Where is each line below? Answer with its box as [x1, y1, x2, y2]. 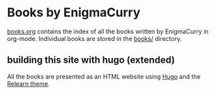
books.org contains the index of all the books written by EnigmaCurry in [7, 27, 210, 35]
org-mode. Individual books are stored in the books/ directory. [7, 34, 182, 42]
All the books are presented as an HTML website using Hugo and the [7, 72, 201, 80]
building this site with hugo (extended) [7, 54, 175, 66]
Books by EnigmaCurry [7, 5, 141, 20]
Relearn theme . [7, 80, 50, 88]
